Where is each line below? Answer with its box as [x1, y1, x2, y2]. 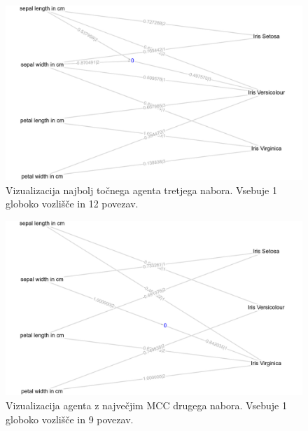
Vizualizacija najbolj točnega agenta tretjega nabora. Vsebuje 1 [6, 182, 277, 197]
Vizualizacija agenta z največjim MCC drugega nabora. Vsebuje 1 [6, 397, 287, 412]
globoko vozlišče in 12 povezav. [6, 196, 139, 211]
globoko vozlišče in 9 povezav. [6, 411, 134, 426]
